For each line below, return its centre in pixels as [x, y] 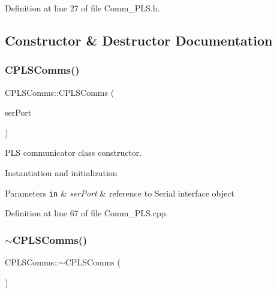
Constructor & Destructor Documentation [139, 40]
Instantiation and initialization [61, 172]
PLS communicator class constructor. [73, 152]
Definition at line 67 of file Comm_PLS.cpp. [87, 213]
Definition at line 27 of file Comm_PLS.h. [82, 8]
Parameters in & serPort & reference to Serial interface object [120, 193]
